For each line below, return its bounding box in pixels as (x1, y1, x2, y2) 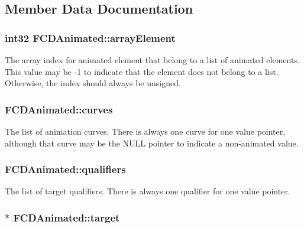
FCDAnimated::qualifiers (5, 162, 126, 177)
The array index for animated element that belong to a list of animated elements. (5, 54, 300, 66)
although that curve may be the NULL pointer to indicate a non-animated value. (5, 136, 299, 149)
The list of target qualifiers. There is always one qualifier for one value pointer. (5, 185, 290, 197)
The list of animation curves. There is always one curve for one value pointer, (5, 125, 286, 137)
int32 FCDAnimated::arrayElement (5, 30, 176, 45)
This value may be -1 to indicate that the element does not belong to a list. (5, 65, 279, 77)
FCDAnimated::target (13, 210, 120, 224)
